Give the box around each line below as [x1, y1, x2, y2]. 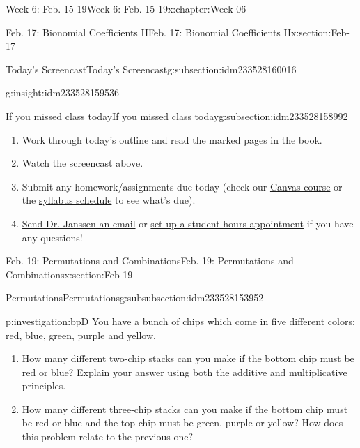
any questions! [22, 230, 83, 244]
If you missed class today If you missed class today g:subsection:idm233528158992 [6, 108, 348, 123]
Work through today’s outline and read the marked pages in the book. [22, 132, 322, 147]
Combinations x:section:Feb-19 [6, 267, 133, 281]
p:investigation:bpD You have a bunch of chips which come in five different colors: [6, 313, 355, 328]
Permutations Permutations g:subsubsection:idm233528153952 [6, 290, 264, 305]
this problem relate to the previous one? [22, 429, 194, 444]
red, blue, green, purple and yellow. [6, 327, 156, 342]
